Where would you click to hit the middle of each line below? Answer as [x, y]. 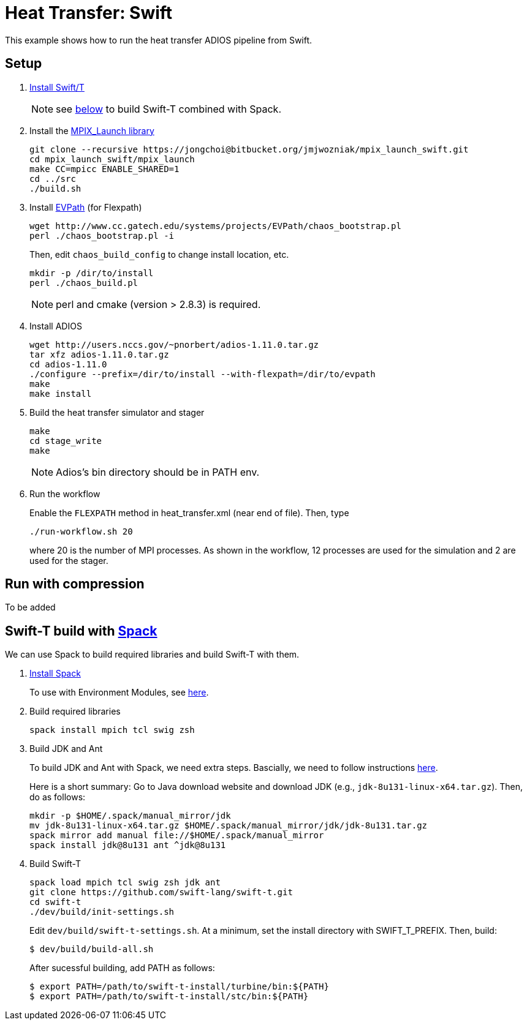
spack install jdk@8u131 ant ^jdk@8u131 [128, 845]
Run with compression [75, 584]
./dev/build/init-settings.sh [102, 912]
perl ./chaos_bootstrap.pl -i [102, 235]
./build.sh [55, 188]
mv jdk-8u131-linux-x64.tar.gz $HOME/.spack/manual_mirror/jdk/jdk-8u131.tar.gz [229, 826]
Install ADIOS [56, 326]
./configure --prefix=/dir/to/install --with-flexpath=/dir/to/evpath [203, 374]
